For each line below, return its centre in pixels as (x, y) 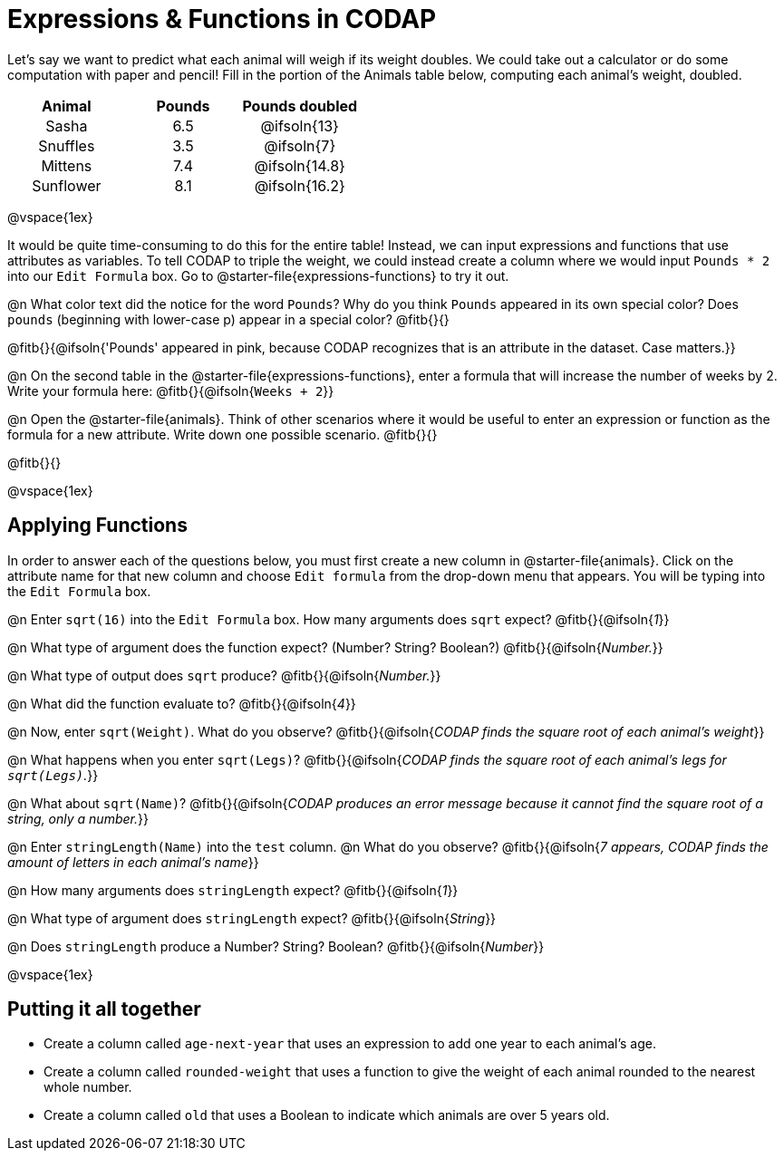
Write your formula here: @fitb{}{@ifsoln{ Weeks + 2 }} (171, 391)
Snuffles (67, 145)
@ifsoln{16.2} (300, 185)
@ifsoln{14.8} (300, 165)
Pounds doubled (300, 106)
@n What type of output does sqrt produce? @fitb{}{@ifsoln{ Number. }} (224, 675)
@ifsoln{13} (300, 125)
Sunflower (67, 185)
